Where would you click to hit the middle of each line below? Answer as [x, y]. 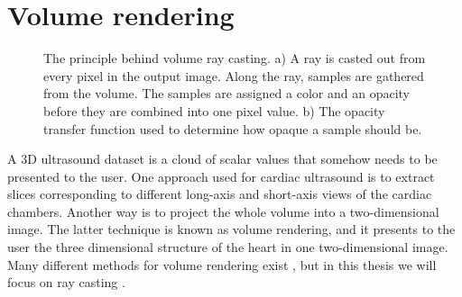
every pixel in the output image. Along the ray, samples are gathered [234, 75]
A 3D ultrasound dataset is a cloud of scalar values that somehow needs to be [222, 159]
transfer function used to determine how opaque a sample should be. [233, 128]
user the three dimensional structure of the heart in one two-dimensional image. [228, 247]
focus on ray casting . [66, 282]
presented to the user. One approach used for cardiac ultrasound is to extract [221, 176]
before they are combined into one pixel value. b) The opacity [214, 110]
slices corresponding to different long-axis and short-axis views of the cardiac [220, 194]
